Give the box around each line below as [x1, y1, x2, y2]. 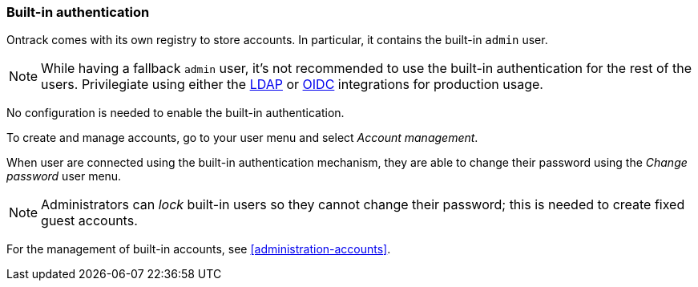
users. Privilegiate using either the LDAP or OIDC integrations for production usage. [41, 76, 543, 93]
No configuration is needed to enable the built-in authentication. [6, 106, 345, 120]
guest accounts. [41, 212, 138, 229]
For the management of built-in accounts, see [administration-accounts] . [6, 242, 391, 257]
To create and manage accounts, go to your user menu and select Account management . [6, 131, 478, 145]
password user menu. [6, 169, 122, 184]
